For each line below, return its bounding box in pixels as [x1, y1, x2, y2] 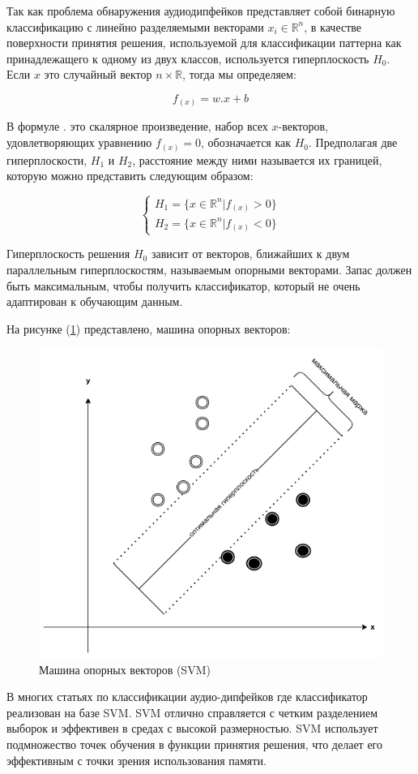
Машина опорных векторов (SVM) [39, 660, 211, 677]
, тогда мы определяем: [182, 66, 296, 83]
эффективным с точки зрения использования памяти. [6, 751, 267, 768]
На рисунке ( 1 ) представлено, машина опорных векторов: [6, 320, 291, 337]
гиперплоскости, [6, 151, 87, 168]
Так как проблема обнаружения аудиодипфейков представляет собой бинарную [6, 2, 395, 19]
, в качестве [304, 18, 362, 35]
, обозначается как [201, 134, 292, 151]
